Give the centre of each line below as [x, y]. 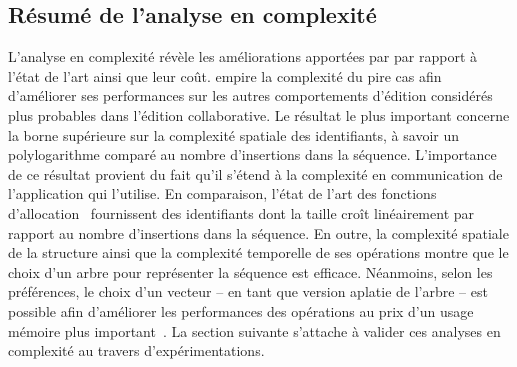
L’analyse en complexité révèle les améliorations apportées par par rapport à [242, 56]
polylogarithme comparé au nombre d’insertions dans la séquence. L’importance [252, 154]
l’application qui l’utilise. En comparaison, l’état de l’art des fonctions [222, 193]
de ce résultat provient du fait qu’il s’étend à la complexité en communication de [255, 173]
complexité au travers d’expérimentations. [136, 350]
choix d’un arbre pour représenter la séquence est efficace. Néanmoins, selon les [250, 271]
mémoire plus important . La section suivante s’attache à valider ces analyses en [254, 330]
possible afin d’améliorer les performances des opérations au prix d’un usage [241, 310]
